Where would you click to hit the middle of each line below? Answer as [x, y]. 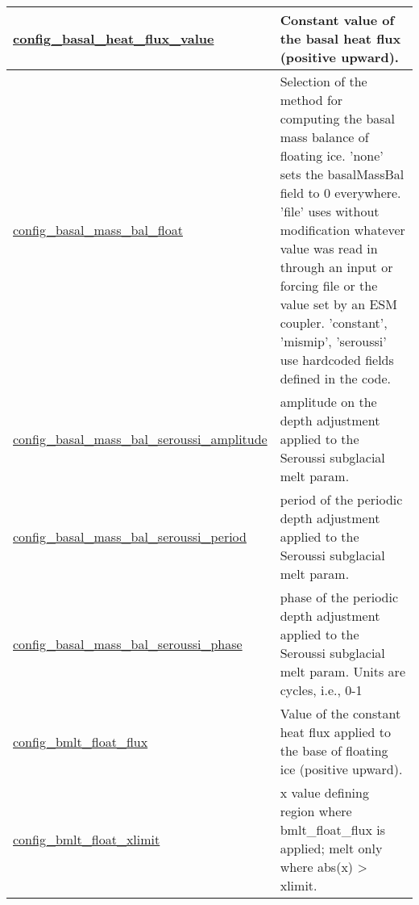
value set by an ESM [338, 304]
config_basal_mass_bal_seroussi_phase [128, 643]
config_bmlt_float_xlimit [87, 839]
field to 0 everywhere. [340, 193]
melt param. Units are [342, 671]
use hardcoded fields [337, 360]
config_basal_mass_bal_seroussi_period [130, 536]
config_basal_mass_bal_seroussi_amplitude [140, 439]
